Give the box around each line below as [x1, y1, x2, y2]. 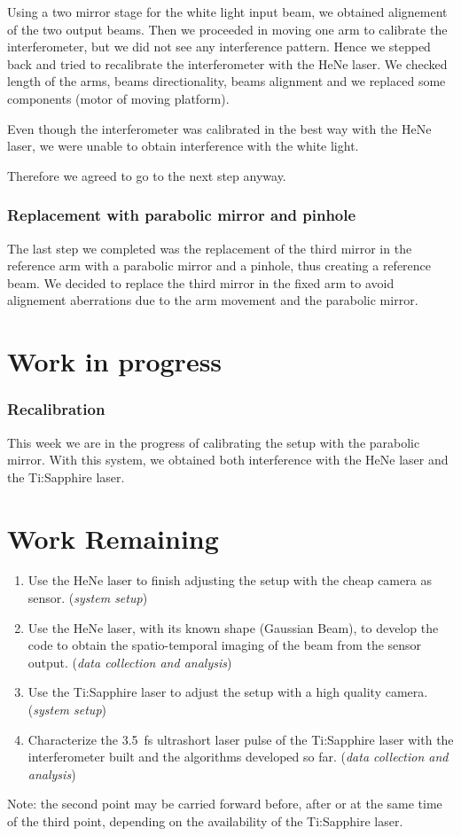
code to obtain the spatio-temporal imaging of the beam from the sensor [27, 636, 422, 654]
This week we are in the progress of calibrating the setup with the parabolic [7, 433, 420, 451]
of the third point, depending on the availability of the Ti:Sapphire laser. [7, 811, 403, 830]
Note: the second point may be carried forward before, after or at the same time [7, 794, 442, 813]
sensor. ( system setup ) [27, 589, 148, 607]
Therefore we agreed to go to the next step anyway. [7, 166, 286, 184]
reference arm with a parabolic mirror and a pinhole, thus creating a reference [7, 256, 432, 275]
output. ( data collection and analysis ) [27, 652, 232, 671]
